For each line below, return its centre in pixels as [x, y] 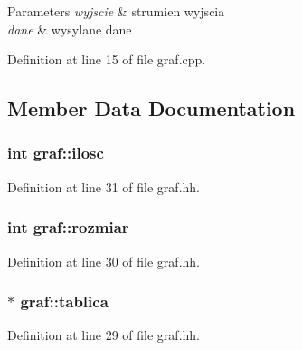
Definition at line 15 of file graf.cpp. [107, 59]
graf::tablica [64, 301]
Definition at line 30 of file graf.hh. [104, 261]
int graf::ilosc [56, 153]
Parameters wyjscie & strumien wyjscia [116, 11]
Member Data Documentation [151, 108]
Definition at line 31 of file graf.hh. [104, 186]
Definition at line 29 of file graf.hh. [104, 335]
